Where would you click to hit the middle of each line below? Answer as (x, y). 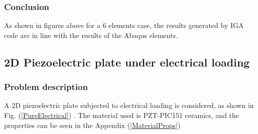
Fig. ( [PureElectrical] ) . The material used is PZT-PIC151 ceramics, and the (122, 115)
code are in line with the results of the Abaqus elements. (91, 35)
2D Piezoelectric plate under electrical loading (127, 62)
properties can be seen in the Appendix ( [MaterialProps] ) (92, 125)
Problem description (46, 87)
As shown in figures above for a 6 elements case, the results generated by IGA (124, 25)
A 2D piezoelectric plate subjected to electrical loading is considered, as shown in (129, 105)
